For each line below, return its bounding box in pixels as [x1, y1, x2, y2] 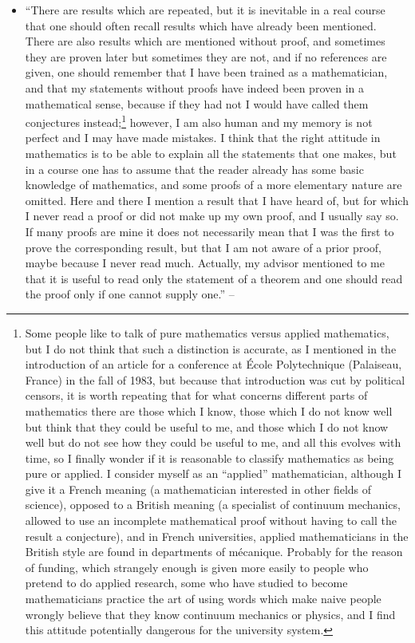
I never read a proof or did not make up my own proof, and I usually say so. [25, 207, 399, 224]
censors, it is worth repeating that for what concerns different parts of [25, 387, 368, 404]
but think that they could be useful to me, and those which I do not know [25, 418, 389, 435]
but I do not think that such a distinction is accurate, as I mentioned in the [25, 340, 397, 357]
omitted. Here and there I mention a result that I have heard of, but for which [25, 191, 409, 208]
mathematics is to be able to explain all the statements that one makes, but [25, 145, 397, 161]
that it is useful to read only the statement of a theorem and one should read [25, 270, 403, 286]
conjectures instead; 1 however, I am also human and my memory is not [25, 112, 373, 130]
